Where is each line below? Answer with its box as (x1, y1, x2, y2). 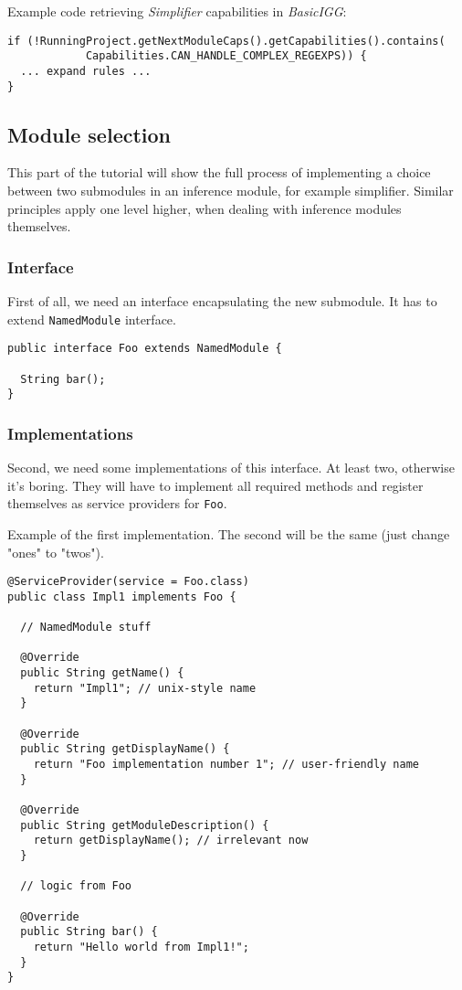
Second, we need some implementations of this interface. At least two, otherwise (7, 458, 455, 477)
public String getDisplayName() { (20, 742, 230, 756)
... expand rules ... (20, 64, 152, 78)
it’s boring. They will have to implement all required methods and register (7, 475, 424, 495)
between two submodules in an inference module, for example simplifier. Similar (7, 181, 454, 200)
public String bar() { (20, 925, 158, 939)
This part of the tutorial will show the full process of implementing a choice (7, 163, 431, 182)
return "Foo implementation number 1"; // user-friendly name (33, 758, 420, 772)
